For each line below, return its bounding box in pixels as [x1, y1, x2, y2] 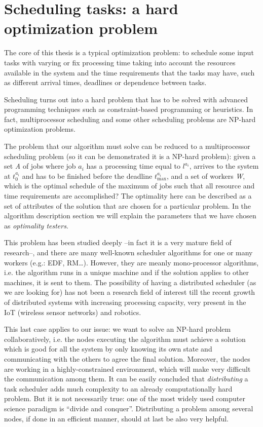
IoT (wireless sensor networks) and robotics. [4, 306, 141, 317]
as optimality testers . [4, 220, 68, 230]
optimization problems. [4, 124, 76, 134]
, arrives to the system [189, 161, 259, 171]
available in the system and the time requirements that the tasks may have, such [4, 67, 255, 77]
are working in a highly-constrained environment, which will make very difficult [4, 363, 251, 374]
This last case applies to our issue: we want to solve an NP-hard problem [4, 324, 231, 334]
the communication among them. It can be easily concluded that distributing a [4, 373, 248, 384]
